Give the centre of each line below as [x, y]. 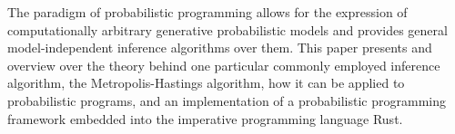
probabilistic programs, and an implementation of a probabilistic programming [227, 100]
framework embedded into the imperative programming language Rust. [205, 118]
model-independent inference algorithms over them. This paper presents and [220, 48]
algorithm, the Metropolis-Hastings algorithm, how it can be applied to [206, 83]
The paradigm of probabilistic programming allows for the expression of [207, 12]
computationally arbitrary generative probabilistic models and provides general [227, 29]
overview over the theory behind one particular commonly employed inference [224, 65]
